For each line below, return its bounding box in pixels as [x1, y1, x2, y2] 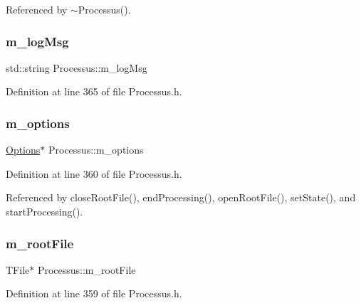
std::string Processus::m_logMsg [6, 60, 147, 75]
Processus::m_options [48, 142, 144, 157]
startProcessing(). [6, 204, 83, 218]
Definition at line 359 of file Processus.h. [6, 286, 182, 301]
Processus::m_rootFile [37, 262, 136, 277]
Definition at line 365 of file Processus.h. [6, 84, 182, 99]
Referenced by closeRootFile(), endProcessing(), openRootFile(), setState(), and [6, 190, 356, 205]
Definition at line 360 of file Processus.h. [6, 166, 182, 181]
